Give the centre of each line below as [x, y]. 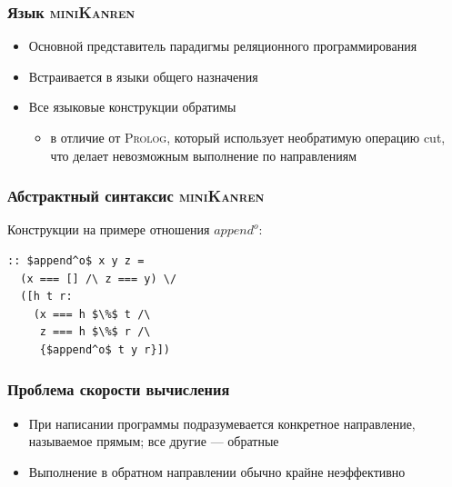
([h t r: [46, 297]
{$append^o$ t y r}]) [105, 349]
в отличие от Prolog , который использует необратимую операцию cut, [248, 137]
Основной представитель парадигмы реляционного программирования [223, 46]
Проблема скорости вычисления [119, 389]
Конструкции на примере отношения [109, 229]
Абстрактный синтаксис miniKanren [136, 196]
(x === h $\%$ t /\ [92, 314]
